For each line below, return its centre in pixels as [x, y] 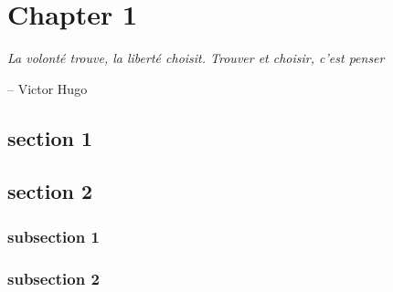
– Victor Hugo [48, 88]
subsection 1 [53, 236]
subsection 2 [53, 278]
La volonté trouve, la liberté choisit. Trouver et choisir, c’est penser [196, 58]
